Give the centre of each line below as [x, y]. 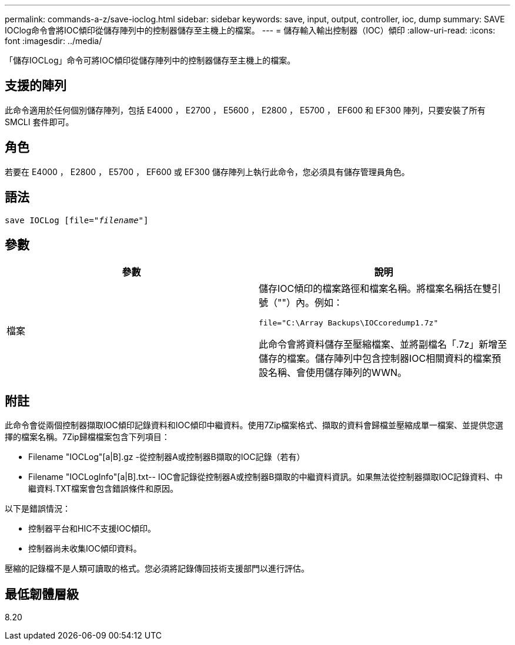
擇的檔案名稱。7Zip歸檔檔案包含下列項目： [87, 437]
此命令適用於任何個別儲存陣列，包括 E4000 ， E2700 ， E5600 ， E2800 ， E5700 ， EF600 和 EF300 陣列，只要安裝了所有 [245, 110]
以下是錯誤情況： [38, 509]
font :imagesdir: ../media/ [53, 41]
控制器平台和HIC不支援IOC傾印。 [92, 529]
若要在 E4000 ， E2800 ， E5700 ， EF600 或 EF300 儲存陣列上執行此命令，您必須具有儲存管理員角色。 [207, 172]
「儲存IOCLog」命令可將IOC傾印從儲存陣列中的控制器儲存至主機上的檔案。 [150, 60]
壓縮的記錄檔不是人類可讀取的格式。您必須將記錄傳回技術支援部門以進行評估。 [157, 569]
